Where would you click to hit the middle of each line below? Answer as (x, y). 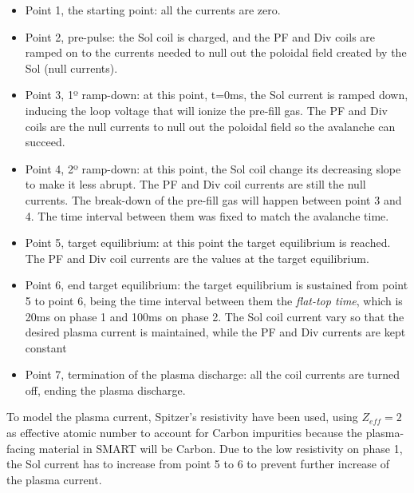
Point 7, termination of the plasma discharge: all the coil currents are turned (213, 374)
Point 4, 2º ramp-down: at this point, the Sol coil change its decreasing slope (213, 168)
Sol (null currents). (71, 68)
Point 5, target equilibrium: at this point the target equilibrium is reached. (208, 243)
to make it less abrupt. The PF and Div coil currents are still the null (195, 184)
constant (46, 347)
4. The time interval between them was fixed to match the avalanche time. (207, 215)
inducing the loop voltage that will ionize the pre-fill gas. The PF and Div (206, 110)
